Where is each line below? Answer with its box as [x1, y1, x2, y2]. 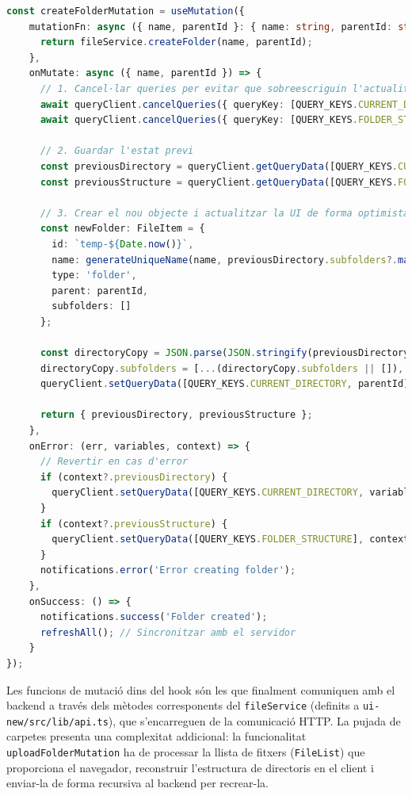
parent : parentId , [51, 285, 149, 297]
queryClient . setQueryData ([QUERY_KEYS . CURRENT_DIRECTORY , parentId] [40, 378, 410, 390]
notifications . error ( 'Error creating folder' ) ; [40, 564, 296, 576]
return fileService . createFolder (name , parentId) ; [40, 36, 313, 48]
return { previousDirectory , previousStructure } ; [40, 409, 313, 421]
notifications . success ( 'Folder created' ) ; [40, 611, 268, 623]
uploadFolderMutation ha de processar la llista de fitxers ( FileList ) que [6, 744, 365, 760]
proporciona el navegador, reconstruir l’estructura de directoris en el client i [6, 759, 374, 775]
